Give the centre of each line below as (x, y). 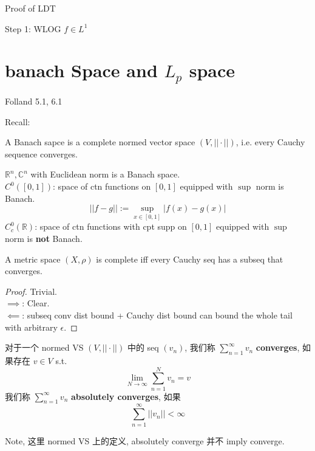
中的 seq (143, 347)
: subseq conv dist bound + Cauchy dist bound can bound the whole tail (157, 315)
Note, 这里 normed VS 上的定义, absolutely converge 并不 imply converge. (145, 440)
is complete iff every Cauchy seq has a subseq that (190, 259)
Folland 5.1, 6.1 (34, 101)
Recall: (18, 121)
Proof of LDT (30, 8)
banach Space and (81, 70)
